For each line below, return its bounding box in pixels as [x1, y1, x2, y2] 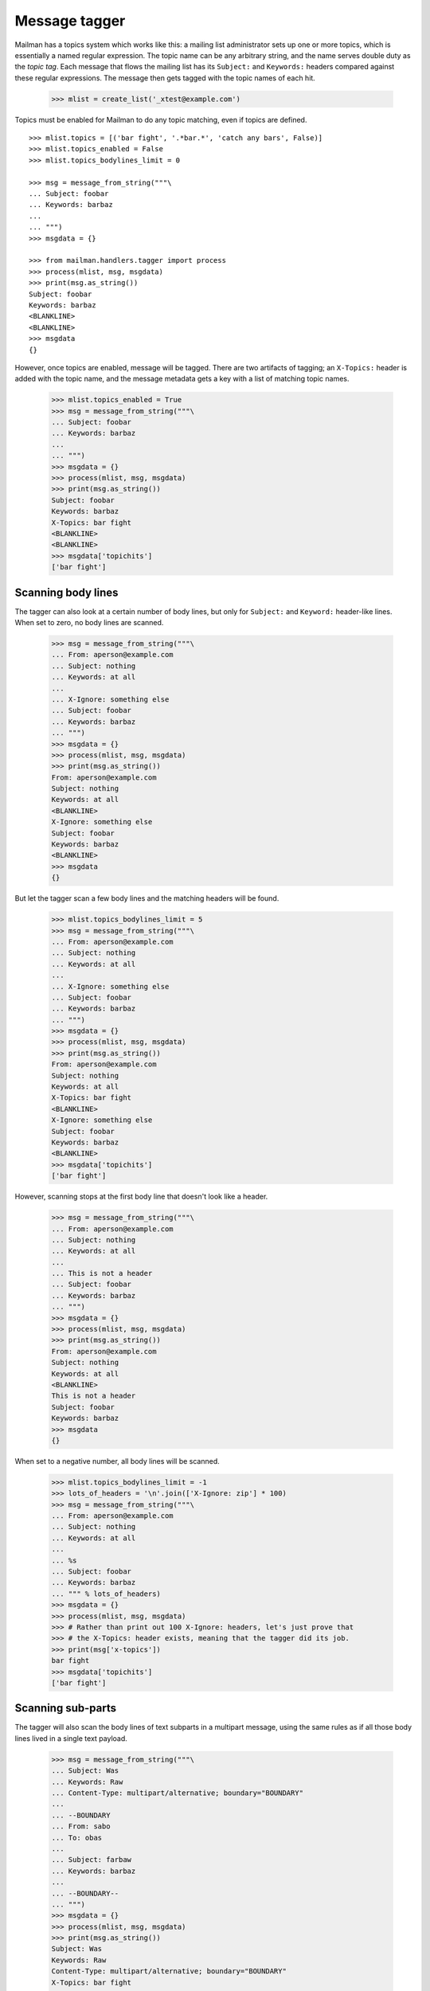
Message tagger [14, 12, 126, 29]
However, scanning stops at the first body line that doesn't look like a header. [14, 1191, 268, 1202]
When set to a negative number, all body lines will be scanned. [14, 1456, 221, 1465]
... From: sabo [51, 1822, 111, 1831]
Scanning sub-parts [14, 1701, 117, 1715]
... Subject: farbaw [51, 1856, 131, 1864]
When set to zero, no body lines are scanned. [14, 618, 164, 628]
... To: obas [51, 1833, 103, 1842]
